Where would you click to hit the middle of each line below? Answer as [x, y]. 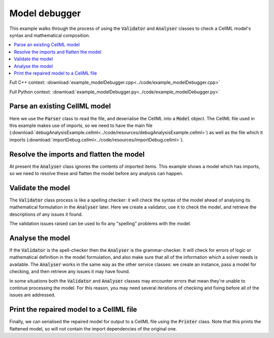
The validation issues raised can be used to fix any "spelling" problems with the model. [100, 224]
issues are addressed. [32, 295]
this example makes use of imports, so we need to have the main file [81, 125]
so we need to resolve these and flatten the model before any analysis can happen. [96, 174]
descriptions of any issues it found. [46, 214]
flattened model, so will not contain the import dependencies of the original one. [93, 329]
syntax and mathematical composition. [50, 35]
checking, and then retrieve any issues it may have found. [70, 272]
